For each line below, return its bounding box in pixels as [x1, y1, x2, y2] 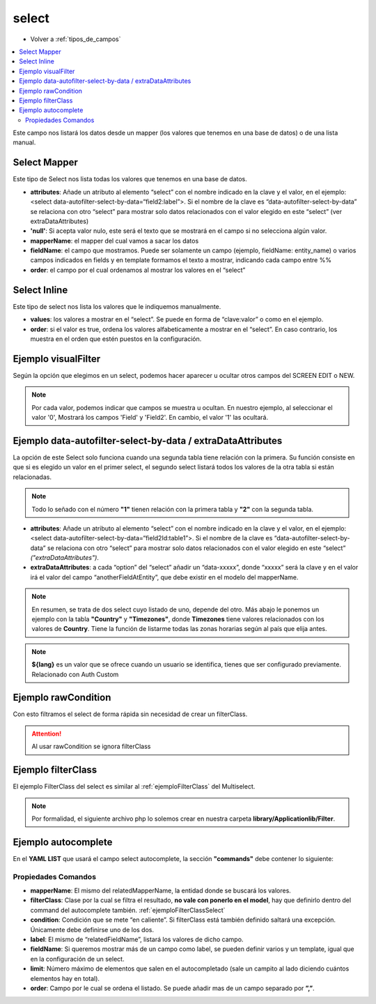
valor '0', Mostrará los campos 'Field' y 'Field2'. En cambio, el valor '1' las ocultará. [31, 413, 268, 422]
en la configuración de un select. [30, 954, 125, 963]
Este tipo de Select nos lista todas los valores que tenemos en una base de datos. [13, 175, 247, 183]
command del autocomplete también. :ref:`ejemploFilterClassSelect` [30, 906, 226, 914]
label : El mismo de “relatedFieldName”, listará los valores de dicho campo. [30, 935, 244, 943]
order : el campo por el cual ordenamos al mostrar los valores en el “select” [30, 266, 246, 274]
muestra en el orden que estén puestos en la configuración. [30, 335, 202, 343]
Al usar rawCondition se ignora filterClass [31, 743, 151, 751]
